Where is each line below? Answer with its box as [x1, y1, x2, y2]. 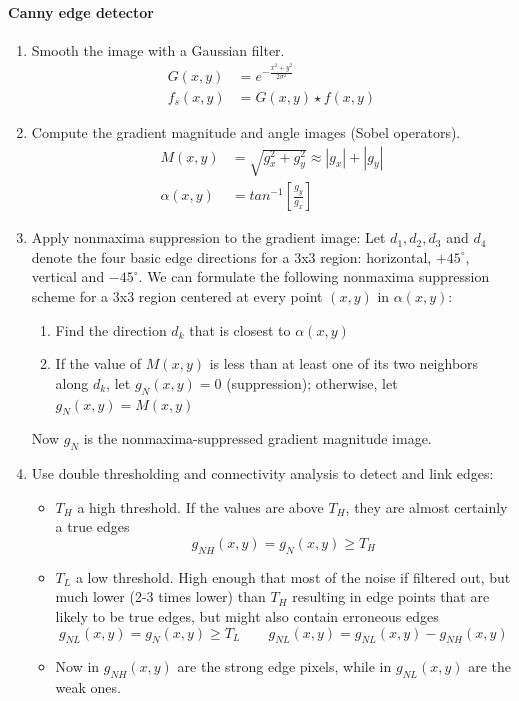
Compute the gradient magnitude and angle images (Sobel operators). [31, 121, 461, 142]
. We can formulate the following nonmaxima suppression [138, 266, 490, 287]
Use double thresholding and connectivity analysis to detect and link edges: [31, 463, 494, 484]
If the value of [55, 353, 142, 374]
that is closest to [189, 319, 291, 340]
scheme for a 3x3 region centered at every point [31, 286, 323, 307]
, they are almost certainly [345, 496, 508, 517]
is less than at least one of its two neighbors [209, 353, 479, 374]
